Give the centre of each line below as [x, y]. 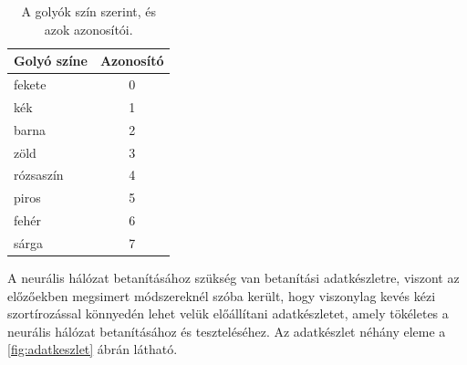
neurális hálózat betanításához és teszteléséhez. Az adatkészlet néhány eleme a [227, 331]
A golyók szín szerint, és [89, 11]
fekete [30, 84]
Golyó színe [51, 61]
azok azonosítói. [88, 29]
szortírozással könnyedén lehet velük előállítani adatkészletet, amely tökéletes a [228, 313]
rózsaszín [39, 175]
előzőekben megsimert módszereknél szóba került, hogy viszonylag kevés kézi [222, 295]
